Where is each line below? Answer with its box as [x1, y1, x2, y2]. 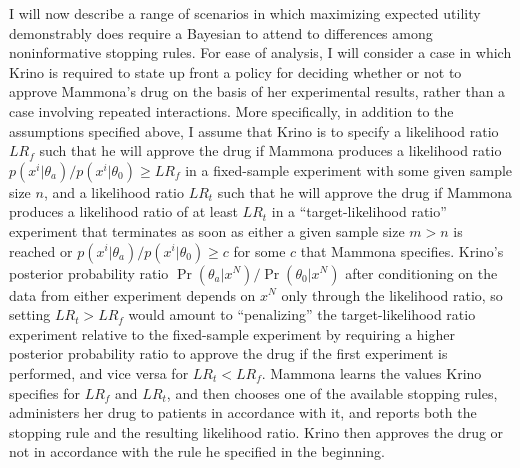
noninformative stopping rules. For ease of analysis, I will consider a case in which [9, 42, 512, 63]
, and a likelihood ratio [43, 181, 184, 202]
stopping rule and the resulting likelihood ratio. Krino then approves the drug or [9, 421, 504, 442]
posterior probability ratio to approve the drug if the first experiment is [9, 343, 448, 364]
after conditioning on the [345, 262, 498, 283]
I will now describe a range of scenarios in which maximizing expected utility [9, 3, 481, 23]
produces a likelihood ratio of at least [9, 201, 238, 222]
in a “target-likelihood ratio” [271, 201, 447, 222]
